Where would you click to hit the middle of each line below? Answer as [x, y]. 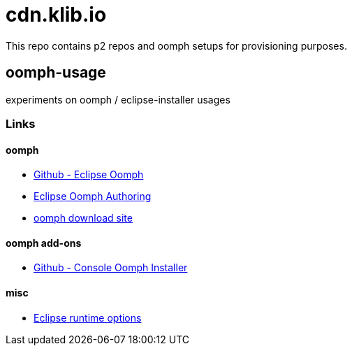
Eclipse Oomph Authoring [93, 196]
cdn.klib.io [56, 15]
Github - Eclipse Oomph [89, 175]
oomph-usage [56, 73]
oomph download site [83, 218]
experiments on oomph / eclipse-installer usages [118, 99]
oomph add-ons [44, 243]
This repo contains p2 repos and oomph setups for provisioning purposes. [176, 45]
